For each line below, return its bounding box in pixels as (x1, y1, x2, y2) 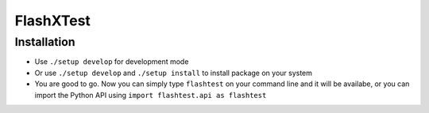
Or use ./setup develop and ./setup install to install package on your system (34, 68, 313, 77)
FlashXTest (14, 12, 91, 29)
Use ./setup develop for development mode (34, 57, 189, 66)
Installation (14, 35, 75, 49)
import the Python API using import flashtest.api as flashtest (34, 90, 267, 100)
